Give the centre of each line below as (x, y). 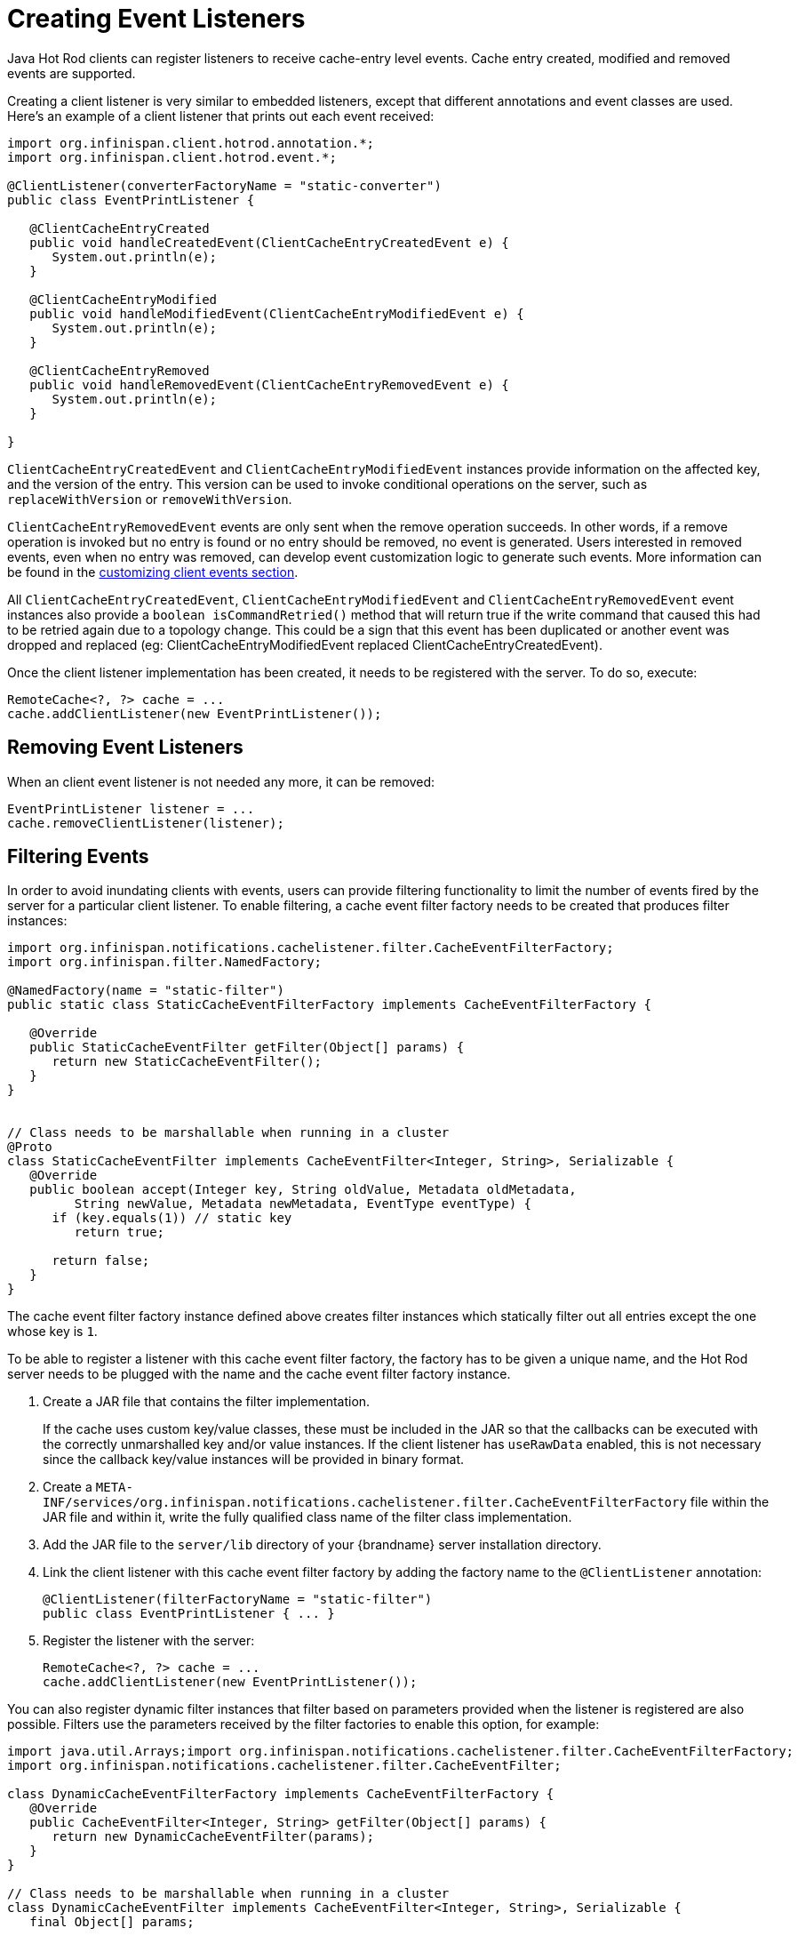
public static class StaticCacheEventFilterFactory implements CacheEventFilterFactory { (329, 1005)
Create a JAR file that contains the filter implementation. (207, 1402)
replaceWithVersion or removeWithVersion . (150, 499)
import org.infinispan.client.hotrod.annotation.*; (191, 143)
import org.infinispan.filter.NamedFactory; (165, 962)
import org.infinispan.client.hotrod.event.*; (172, 157)
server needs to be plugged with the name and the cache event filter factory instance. (259, 1374)
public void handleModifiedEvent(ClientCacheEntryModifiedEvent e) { (277, 313)
